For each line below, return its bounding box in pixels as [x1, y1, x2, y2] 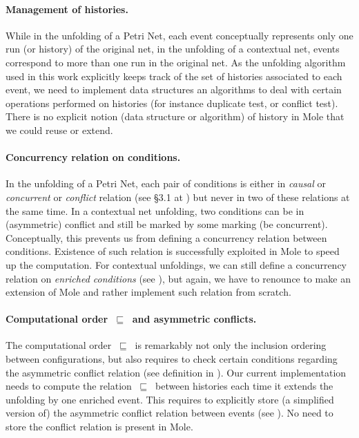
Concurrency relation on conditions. [6, 150, 181, 164]
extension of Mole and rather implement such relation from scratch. [6, 285, 291, 299]
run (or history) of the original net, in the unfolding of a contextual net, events [6, 41, 340, 56]
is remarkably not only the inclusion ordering [135, 338, 327, 352]
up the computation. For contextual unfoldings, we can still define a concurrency [6, 257, 347, 272]
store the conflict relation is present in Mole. [6, 419, 193, 434]
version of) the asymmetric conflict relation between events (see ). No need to [6, 406, 333, 420]
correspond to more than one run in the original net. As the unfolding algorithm [6, 55, 346, 69]
